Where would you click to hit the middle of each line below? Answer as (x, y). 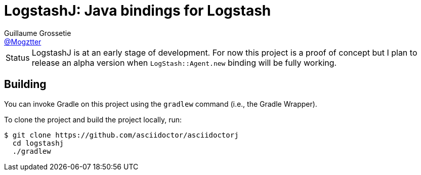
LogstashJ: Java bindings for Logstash (138, 11)
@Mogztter (23, 41)
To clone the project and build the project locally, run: (93, 119)
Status (18, 57)
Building (25, 84)
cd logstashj (38, 143)
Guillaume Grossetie (38, 33)
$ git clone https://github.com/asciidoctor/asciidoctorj (121, 135)
